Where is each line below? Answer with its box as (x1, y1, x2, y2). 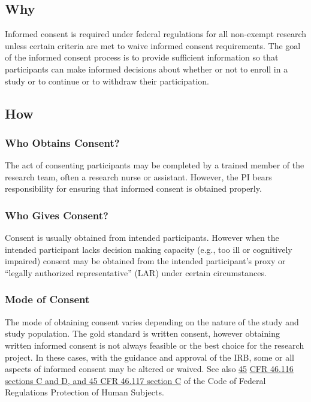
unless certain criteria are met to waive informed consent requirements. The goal (5, 39, 301, 52)
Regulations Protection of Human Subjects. (5, 386, 164, 398)
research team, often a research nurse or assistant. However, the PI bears (5, 170, 272, 183)
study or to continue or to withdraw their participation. (5, 74, 209, 87)
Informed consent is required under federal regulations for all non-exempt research (5, 28, 307, 40)
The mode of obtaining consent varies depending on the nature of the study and (5, 315, 299, 328)
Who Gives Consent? (5, 207, 108, 222)
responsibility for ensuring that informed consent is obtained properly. (5, 182, 262, 195)
